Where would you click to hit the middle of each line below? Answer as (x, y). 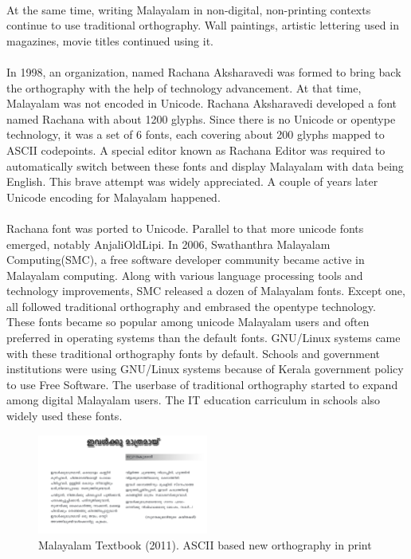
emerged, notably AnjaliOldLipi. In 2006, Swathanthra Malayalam (168, 244)
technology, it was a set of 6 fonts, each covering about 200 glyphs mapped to (196, 134)
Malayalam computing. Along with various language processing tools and (185, 275)
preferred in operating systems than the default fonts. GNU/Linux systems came (204, 338)
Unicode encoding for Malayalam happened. (114, 197)
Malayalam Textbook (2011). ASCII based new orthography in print (205, 544)
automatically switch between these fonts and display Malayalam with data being (205, 165)
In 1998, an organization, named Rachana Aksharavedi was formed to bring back (204, 71)
